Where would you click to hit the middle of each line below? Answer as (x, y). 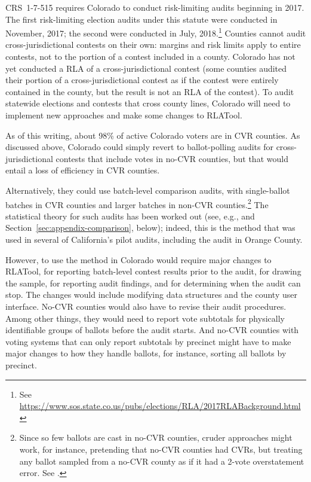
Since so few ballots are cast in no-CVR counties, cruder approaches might (156, 437)
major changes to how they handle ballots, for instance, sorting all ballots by (146, 353)
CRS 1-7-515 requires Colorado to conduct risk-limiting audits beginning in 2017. (155, 7)
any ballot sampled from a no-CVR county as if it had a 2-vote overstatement (162, 461)
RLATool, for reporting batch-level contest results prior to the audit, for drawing (153, 271)
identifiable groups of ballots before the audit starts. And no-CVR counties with (152, 330)
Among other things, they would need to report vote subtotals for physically (145, 318)
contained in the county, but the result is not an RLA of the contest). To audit (150, 91)
